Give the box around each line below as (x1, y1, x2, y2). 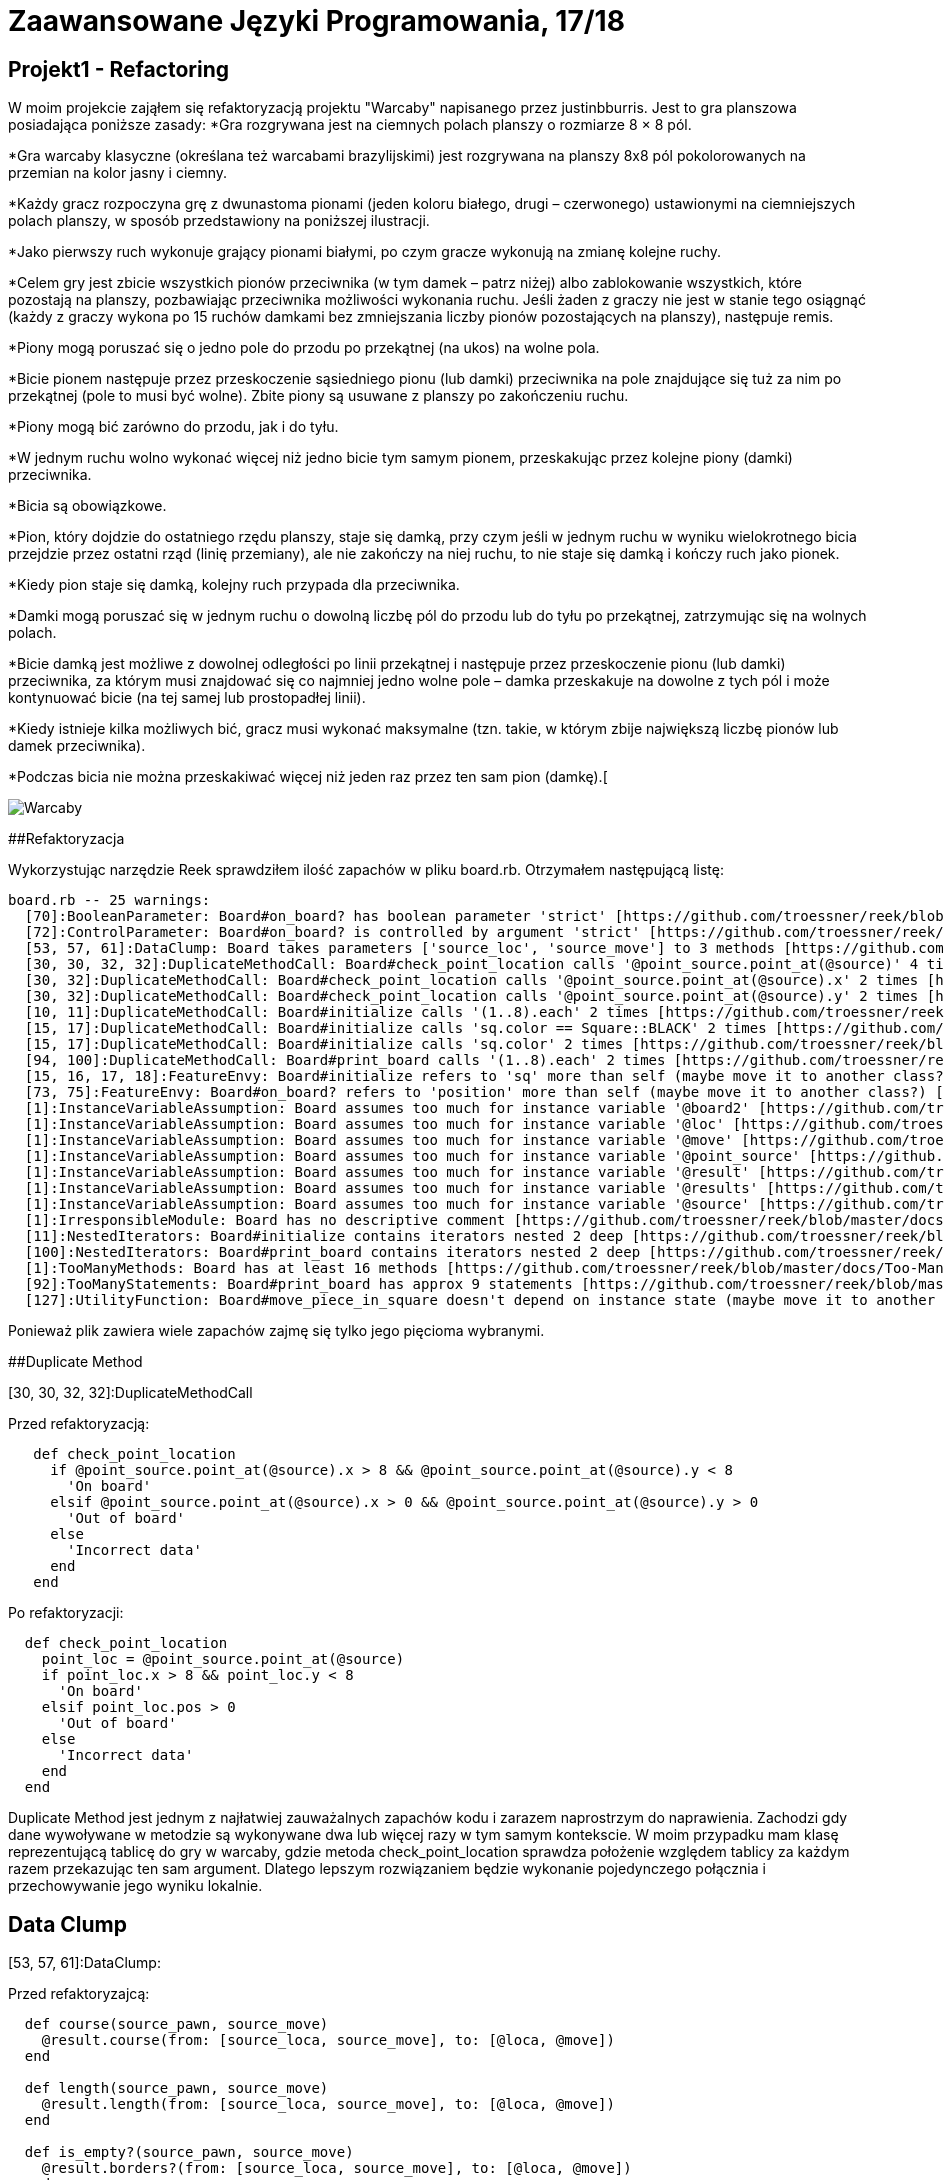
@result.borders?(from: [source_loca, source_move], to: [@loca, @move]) (41, 2160, 632, 2177)
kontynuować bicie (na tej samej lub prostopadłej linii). (8, 689, 366, 707)
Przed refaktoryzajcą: (8, 1985, 150, 2003)
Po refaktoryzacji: (8, 1604, 124, 1622)
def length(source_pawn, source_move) (24, 2080, 329, 2097)
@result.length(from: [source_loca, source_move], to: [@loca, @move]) (41, 2096, 615, 2113)
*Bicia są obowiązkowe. (8, 497, 167, 515)
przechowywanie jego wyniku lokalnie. (8, 1877, 263, 1895)
